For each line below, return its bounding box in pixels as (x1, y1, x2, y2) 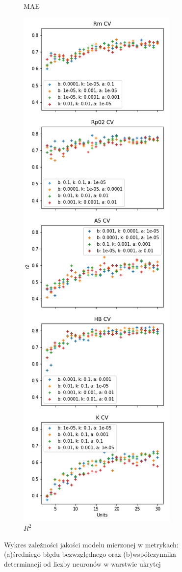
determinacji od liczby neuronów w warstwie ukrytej (4, 558, 161, 569)
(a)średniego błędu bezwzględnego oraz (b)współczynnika (4, 549, 177, 559)
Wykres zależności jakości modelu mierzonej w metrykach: (4, 539, 179, 549)
